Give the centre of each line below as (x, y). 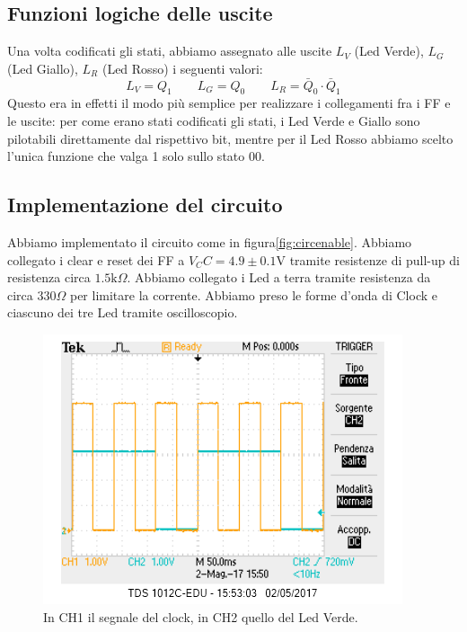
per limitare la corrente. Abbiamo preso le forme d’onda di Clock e (253, 294)
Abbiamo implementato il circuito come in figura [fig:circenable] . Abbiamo (210, 241)
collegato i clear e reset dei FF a (96, 259)
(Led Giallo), (43, 68)
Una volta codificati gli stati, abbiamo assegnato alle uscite (170, 51)
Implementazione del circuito (145, 205)
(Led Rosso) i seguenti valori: (182, 68)
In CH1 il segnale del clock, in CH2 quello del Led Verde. (201, 616)
